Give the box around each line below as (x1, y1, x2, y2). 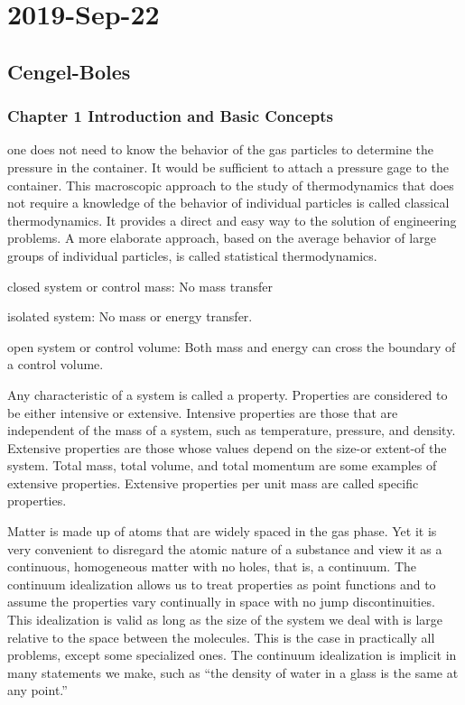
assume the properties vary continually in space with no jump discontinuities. (7, 592, 435, 611)
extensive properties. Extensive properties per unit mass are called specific (7, 473, 419, 492)
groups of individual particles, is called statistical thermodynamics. (7, 246, 377, 264)
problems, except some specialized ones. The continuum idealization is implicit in (7, 645, 457, 664)
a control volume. (7, 355, 104, 374)
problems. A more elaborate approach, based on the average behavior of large (7, 228, 436, 247)
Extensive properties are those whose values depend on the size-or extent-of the (7, 438, 447, 457)
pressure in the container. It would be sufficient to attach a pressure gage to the (7, 157, 449, 176)
